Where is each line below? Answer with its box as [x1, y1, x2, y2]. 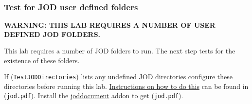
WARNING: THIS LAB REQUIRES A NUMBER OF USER [4, 19, 216, 30]
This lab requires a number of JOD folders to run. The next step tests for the [4, 46, 235, 55]
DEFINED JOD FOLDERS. [4, 29, 101, 39]
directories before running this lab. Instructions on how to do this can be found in [4, 81, 249, 91]
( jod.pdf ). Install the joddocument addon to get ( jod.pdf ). [4, 90, 183, 101]
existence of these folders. [4, 55, 80, 65]
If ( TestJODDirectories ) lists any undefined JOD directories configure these [4, 71, 233, 82]
